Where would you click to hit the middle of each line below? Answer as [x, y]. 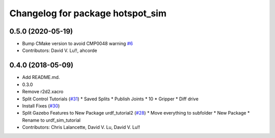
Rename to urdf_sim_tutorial [51, 120]
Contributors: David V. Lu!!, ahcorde [60, 50]
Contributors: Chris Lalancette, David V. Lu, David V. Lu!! [81, 127]
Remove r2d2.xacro [43, 92]
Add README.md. [41, 77]
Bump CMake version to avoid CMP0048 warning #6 [78, 44]
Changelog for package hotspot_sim [88, 13]
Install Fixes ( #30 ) [41, 106]
